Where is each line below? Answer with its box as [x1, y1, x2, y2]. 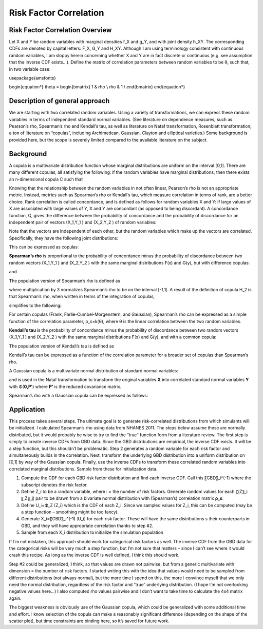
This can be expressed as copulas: [9, 244, 79, 250]
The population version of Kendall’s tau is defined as [9, 343, 114, 349]
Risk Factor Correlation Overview [9, 26, 112, 34]
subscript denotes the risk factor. [21, 482, 88, 487]
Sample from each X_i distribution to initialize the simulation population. [21, 529, 165, 535]
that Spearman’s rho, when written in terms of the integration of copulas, [9, 293, 155, 300]
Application [9, 405, 45, 413]
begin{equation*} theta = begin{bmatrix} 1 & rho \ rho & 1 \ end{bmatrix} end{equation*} [9, 84, 185, 90]
